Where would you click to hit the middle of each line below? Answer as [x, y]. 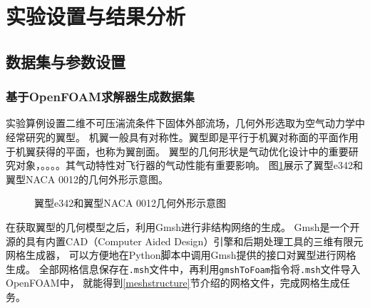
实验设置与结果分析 [96, 16]
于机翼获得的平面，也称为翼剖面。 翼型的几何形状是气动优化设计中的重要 [177, 151]
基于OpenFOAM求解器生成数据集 [100, 97]
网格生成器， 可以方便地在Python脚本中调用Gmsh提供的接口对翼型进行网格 [181, 255]
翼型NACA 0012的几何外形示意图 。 [87, 179]
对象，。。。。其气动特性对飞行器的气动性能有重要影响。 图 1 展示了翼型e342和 [189, 165]
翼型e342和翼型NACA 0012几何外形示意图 [130, 203]
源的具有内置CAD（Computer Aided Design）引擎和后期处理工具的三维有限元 [185, 241]
